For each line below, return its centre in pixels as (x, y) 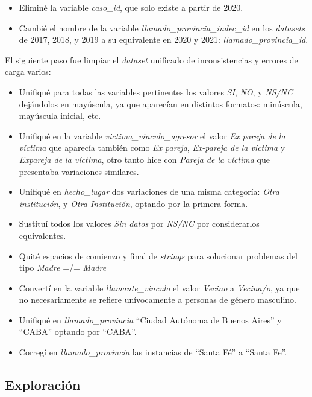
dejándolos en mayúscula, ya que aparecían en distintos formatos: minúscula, (161, 103)
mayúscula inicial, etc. (60, 116)
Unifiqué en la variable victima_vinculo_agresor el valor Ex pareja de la (152, 135)
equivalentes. (42, 235)
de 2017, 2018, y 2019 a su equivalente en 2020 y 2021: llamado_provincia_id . (164, 40)
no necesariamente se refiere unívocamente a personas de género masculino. (158, 300)
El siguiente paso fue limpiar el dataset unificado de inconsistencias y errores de (151, 59)
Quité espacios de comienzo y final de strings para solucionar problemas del (158, 256)
